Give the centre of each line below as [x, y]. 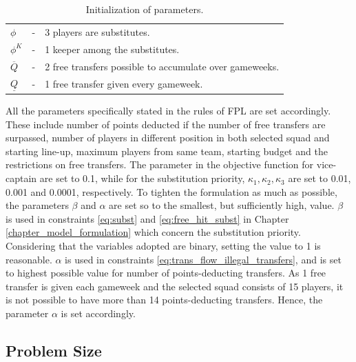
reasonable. [29, 259]
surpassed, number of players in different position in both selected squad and [168, 138]
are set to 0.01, [320, 178]
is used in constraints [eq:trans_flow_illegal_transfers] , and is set [203, 259]
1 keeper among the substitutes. [112, 49]
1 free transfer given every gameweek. [124, 84]
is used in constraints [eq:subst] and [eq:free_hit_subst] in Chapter [147, 218]
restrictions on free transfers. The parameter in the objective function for [160, 164]
